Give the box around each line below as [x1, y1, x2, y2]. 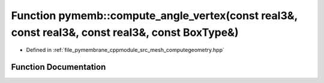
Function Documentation [11, 62, 106, 72]
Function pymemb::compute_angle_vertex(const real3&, [11, 9, 298, 22]
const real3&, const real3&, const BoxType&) [11, 26, 239, 39]
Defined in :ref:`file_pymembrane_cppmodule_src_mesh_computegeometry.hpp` [26, 47, 225, 54]
